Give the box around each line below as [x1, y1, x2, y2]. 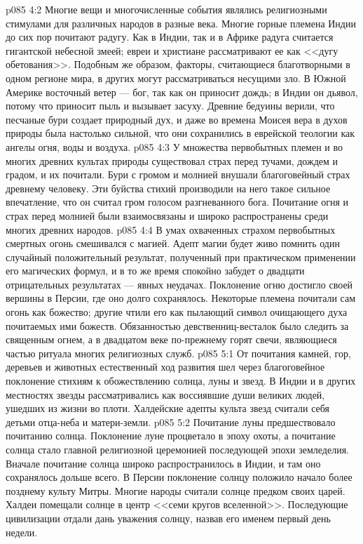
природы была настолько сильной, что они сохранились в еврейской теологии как [6, 126, 355, 140]
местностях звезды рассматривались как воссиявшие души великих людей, [6, 387, 325, 402]
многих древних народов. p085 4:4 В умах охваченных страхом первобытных [6, 222, 336, 237]
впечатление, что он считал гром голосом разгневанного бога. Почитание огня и [6, 194, 349, 209]
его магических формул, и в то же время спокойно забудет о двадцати [6, 263, 305, 278]
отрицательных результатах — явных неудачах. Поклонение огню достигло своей [6, 277, 353, 291]
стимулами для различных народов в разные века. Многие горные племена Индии [6, 15, 356, 30]
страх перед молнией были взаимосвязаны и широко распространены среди [6, 208, 329, 223]
